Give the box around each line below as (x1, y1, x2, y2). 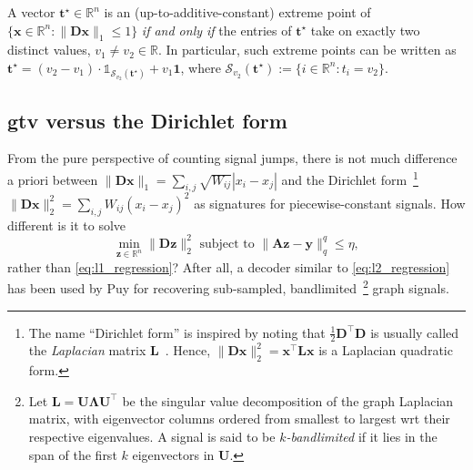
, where (180, 57, 221, 77)
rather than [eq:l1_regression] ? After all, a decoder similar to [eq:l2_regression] (7, 257, 450, 276)
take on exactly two (310, 20, 420, 39)
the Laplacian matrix (28, 341, 146, 360)
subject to (199, 237, 255, 250)
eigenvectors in (132, 444, 215, 464)
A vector (7, 3, 55, 21)
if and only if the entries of (141, 20, 292, 39)
